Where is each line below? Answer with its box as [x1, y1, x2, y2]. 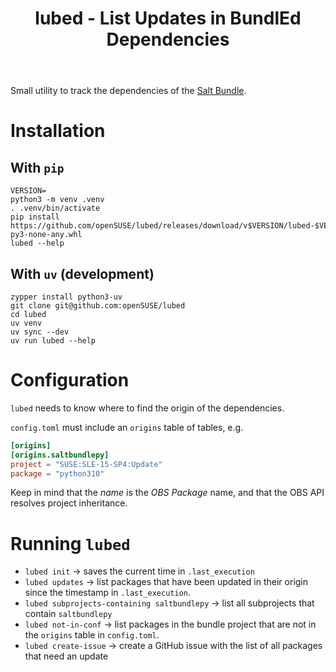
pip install [10, 212, 60, 222]
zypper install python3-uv [10, 292, 123, 302]
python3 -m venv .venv [10, 195, 105, 205]
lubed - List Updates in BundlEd [34, 7, 302, 30]
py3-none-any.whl [10, 230, 83, 240]
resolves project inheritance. [10, 497, 128, 509]
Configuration [10, 369, 130, 392]
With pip [10, 159, 65, 176]
